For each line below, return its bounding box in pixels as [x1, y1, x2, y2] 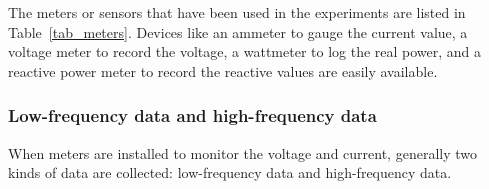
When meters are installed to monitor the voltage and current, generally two [8, 142, 477, 163]
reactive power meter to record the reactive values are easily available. [8, 60, 438, 81]
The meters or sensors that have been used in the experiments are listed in [8, 2, 466, 22]
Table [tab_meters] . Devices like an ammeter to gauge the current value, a [8, 21, 468, 42]
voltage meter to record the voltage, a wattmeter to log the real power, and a [8, 41, 482, 62]
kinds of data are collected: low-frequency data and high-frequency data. [8, 162, 452, 183]
